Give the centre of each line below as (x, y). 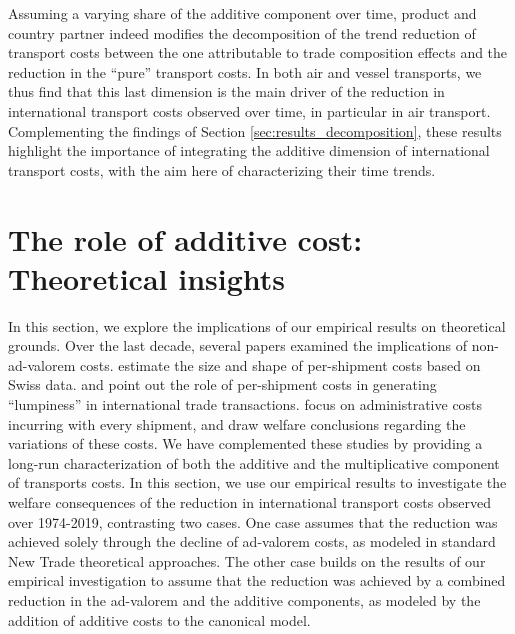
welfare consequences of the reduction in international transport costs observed (249, 502)
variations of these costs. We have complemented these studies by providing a (245, 443)
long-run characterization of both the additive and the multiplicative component (254, 462)
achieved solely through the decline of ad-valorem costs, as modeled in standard (252, 541)
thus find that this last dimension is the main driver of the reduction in (226, 91)
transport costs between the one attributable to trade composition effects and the (258, 52)
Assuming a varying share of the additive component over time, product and (242, 13)
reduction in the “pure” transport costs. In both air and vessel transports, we (245, 71)
